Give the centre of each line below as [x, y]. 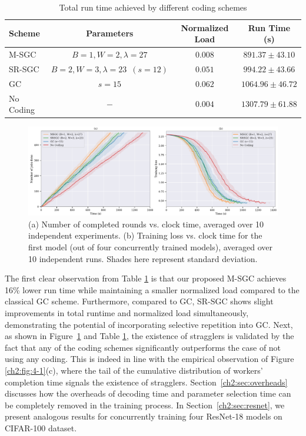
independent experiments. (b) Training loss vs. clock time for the [145, 235]
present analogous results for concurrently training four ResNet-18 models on [144, 416]
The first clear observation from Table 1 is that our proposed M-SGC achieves [146, 278]
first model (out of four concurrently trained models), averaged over [151, 246]
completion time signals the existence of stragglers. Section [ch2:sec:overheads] [146, 382]
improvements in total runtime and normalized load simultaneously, [127, 312]
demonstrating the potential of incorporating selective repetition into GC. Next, [149, 324]
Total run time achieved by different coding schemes [153, 7]
